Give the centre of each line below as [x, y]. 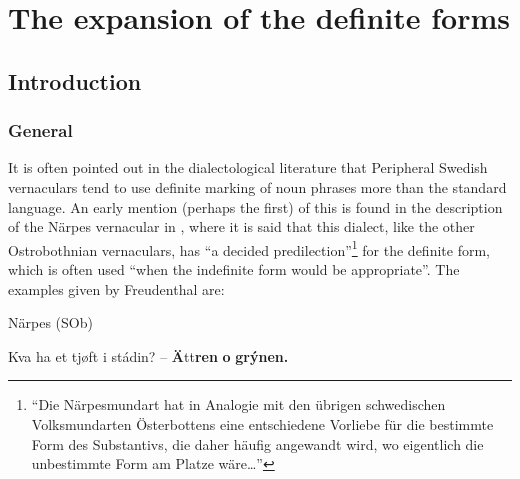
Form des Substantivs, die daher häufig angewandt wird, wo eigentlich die [257, 443]
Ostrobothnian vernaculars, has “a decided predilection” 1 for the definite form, [249, 248]
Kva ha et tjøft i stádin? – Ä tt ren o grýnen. [148, 355]
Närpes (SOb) [50, 322]
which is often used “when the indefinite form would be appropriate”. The [234, 269]
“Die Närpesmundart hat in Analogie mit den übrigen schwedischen [238, 404]
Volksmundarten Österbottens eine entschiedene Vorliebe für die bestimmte [262, 423]
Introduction [75, 80]
